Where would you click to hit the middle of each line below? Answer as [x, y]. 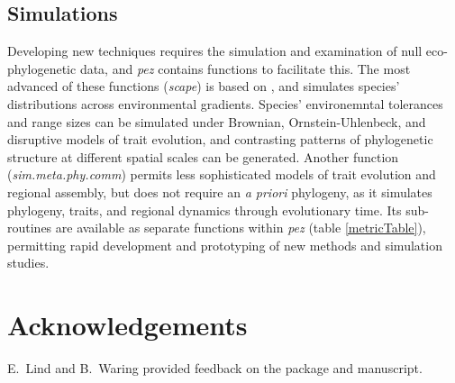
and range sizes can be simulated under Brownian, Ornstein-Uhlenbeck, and [217, 121]
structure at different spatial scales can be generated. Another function [203, 156]
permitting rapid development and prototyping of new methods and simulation [225, 245]
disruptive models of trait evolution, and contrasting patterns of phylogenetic [220, 139]
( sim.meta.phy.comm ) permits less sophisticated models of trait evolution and [222, 174]
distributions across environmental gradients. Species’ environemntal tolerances [225, 103]
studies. [28, 263]
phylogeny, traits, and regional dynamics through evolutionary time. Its [205, 210]
